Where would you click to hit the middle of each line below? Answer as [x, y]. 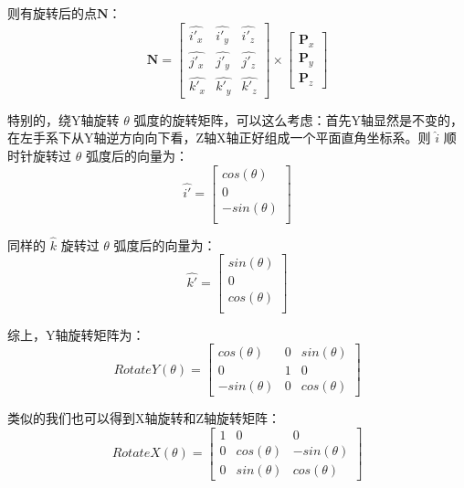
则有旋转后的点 [52, 13]
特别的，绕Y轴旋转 [63, 119]
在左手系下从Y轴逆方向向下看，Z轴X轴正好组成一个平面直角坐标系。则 [219, 138]
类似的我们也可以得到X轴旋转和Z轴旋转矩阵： [144, 418]
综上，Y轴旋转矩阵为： [76, 334]
